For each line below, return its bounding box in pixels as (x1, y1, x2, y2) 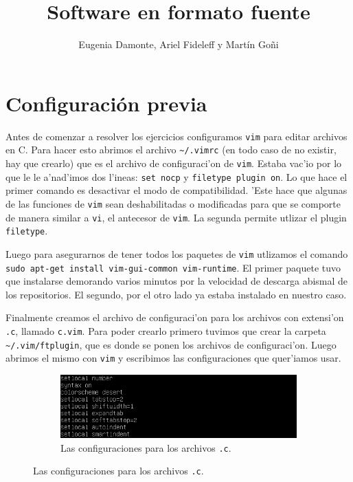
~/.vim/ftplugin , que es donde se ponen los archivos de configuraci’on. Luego (5, 337, 337, 351)
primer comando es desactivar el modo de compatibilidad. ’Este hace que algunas (5, 183, 348, 197)
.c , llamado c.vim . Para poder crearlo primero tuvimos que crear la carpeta (5, 323, 326, 338)
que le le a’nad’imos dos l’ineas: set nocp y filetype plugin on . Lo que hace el (5, 169, 348, 184)
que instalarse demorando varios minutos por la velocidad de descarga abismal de (5, 274, 348, 288)
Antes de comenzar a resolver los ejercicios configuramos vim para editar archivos (5, 129, 348, 143)
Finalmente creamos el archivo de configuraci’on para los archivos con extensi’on (5, 310, 344, 325)
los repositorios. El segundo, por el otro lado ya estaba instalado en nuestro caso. (5, 287, 347, 301)
